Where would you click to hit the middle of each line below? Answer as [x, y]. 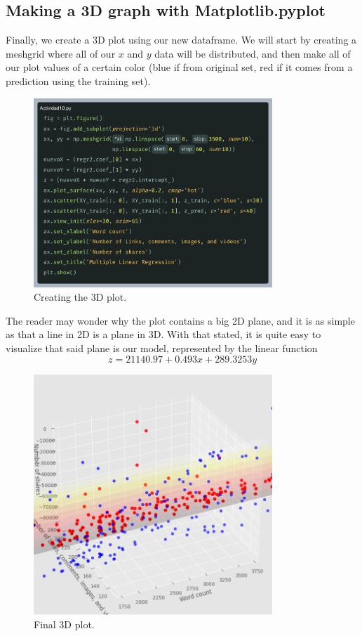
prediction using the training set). [78, 80]
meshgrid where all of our [61, 53]
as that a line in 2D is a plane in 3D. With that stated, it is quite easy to [163, 334]
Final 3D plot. [64, 624]
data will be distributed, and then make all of [253, 53]
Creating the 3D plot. [80, 297]
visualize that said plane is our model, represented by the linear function [162, 348]
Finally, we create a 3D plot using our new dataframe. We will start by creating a [181, 40]
